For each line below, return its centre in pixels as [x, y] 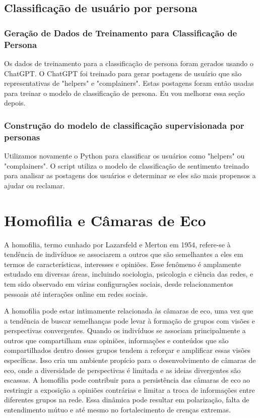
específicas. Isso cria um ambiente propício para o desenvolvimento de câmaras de [130, 360]
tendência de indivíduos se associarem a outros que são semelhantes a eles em [124, 254]
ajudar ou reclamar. [35, 185]
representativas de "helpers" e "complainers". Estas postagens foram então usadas [129, 83]
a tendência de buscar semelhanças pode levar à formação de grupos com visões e [129, 320]
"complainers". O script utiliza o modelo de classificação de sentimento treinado [126, 165]
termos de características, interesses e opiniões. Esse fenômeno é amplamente [122, 264]
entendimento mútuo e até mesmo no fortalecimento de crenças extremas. [117, 410]
